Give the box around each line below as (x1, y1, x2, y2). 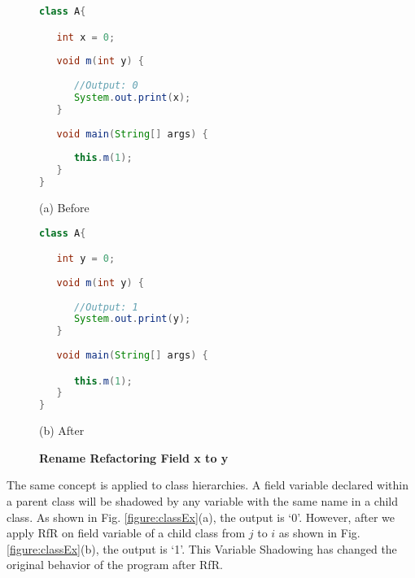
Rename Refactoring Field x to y (39, 449, 229, 466)
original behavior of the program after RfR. (7, 556, 223, 573)
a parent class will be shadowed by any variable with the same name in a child (7, 492, 399, 509)
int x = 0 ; (56, 31, 116, 43)
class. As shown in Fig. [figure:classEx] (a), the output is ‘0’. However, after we (7, 508, 395, 525)
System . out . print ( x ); (73, 91, 191, 103)
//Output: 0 (73, 80, 138, 92)
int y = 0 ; (56, 253, 116, 265)
